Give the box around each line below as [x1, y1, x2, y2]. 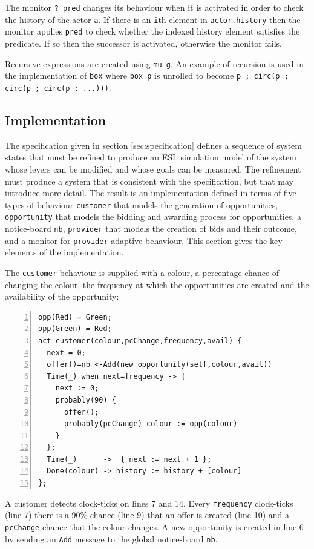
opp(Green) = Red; [38, 324, 112, 334]
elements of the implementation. [5, 246, 124, 258]
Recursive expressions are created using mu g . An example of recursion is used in [5, 57, 304, 70]
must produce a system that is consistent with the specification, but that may [5, 174, 293, 187]
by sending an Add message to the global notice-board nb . [5, 532, 218, 545]
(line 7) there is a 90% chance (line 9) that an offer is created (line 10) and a [5, 508, 289, 521]
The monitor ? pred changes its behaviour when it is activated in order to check [5, 1, 304, 13]
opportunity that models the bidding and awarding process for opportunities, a [5, 210, 301, 223]
